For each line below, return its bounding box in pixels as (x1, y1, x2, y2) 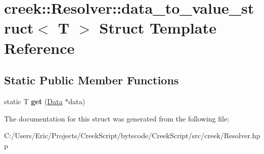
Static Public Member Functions (4, 72, 179, 88)
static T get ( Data (4, 96, 63, 106)
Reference (4, 37, 75, 58)
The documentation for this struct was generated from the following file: (4, 113, 229, 124)
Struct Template (99, 17, 217, 38)
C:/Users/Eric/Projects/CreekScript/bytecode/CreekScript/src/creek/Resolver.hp (4, 130, 260, 141)
